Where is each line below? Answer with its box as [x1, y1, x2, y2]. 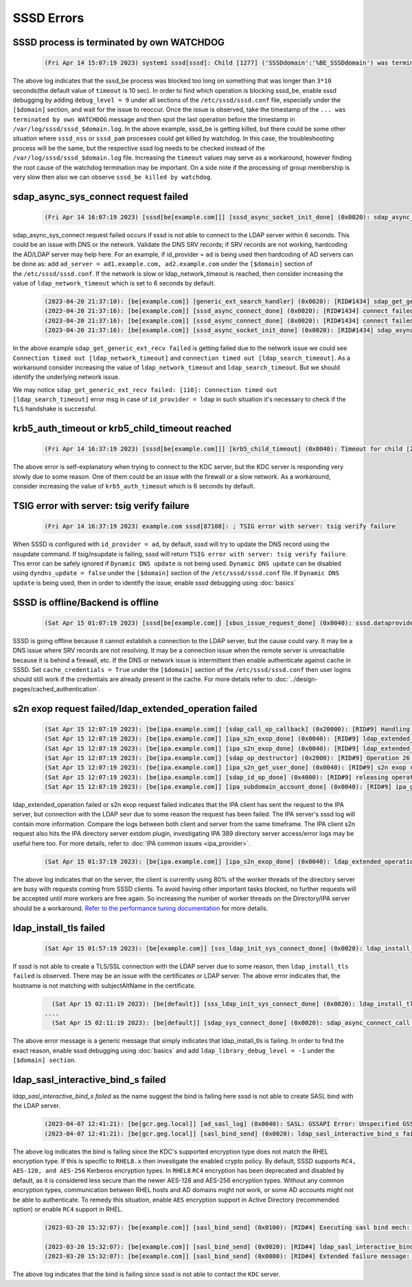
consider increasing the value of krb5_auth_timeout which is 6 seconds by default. [12, 482, 255, 490]
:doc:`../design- [273, 675, 319, 684]
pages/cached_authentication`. [12, 684, 101, 693]
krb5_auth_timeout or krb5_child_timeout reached [12, 423, 232, 435]
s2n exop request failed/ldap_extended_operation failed [12, 702, 257, 715]
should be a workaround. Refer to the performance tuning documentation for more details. [12, 904, 268, 912]
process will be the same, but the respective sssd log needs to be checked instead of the [12, 144, 266, 152]
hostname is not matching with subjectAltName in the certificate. [12, 981, 196, 990]
